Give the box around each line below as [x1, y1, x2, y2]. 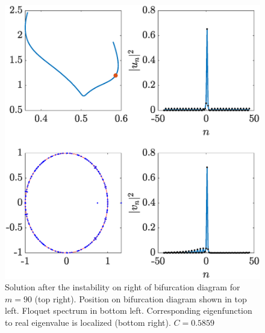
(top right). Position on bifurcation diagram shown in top [34, 292, 247, 305]
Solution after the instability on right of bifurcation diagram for [5, 281, 240, 293]
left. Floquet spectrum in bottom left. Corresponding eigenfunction [5, 304, 252, 317]
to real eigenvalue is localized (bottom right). [5, 316, 171, 328]
